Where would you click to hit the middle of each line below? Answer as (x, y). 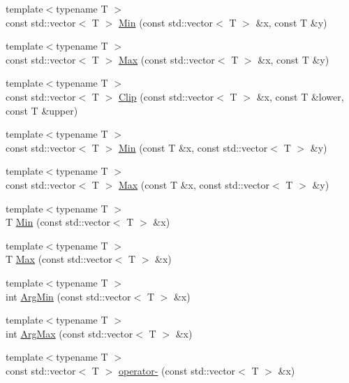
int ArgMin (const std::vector (68, 296)
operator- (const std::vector (177, 370)
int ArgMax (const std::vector (69, 333)
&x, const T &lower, (300, 96)
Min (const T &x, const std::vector (193, 147)
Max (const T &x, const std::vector (194, 184)
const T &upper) (42, 110)
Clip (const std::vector (166, 96)
